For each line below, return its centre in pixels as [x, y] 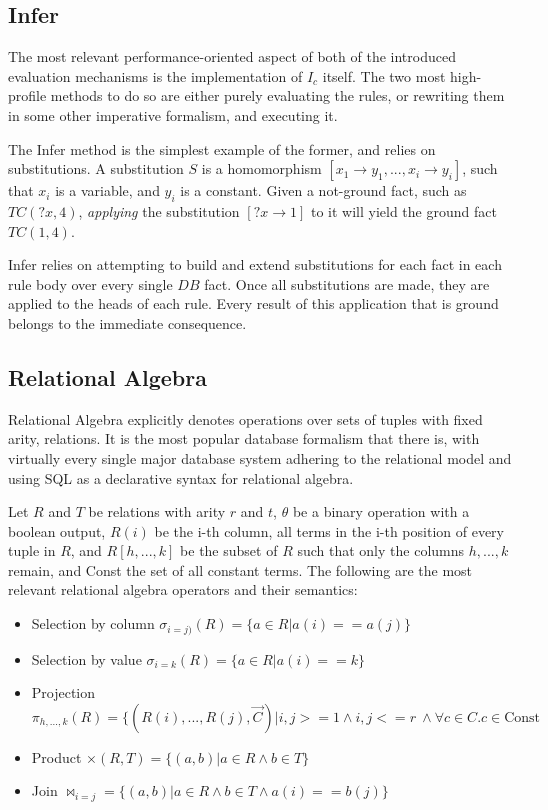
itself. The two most [384, 75]
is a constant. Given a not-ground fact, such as [323, 190]
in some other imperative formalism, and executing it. [173, 114]
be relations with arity [157, 511]
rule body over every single [90, 283]
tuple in [32, 550]
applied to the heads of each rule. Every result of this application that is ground [253, 303]
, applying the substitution [159, 210]
